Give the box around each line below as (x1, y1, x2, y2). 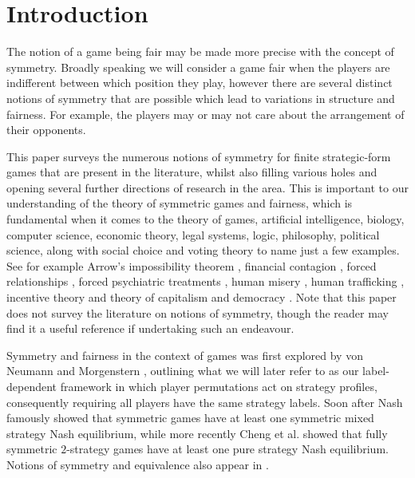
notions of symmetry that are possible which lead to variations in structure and (6, 89, 395, 106)
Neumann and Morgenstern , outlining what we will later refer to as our (6, 362, 359, 379)
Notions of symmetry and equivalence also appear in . (6, 456, 269, 472)
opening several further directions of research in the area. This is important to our (6, 179, 409, 196)
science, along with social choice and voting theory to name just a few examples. (6, 242, 400, 259)
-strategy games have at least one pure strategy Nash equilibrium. (66, 440, 389, 457)
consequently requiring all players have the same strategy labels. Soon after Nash (6, 393, 403, 410)
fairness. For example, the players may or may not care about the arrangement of (6, 105, 405, 122)
